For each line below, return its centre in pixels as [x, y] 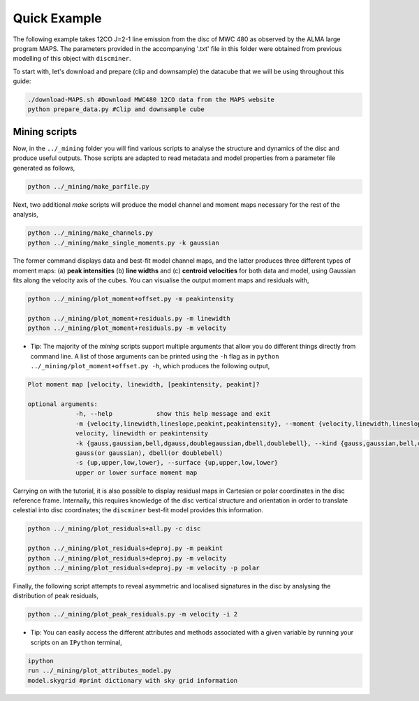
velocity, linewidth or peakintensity [142, 434]
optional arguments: [63, 404]
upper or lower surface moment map [137, 472]
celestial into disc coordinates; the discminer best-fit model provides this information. [138, 510]
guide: [22, 81]
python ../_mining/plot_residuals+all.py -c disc [114, 529]
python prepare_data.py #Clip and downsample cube [116, 109]
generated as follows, [44, 168]
